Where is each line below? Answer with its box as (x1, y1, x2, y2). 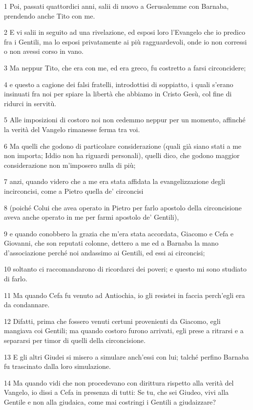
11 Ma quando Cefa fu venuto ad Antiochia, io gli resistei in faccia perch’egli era (4, 290, 245, 300)
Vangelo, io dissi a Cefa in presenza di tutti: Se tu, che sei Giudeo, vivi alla (4, 387, 229, 397)
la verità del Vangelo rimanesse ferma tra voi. (4, 124, 140, 134)
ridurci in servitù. (4, 98, 57, 108)
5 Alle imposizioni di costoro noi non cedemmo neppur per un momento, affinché (4, 114, 246, 125)
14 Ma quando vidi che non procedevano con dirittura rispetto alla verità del (4, 377, 234, 387)
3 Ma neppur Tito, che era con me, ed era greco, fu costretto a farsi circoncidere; (4, 62, 246, 72)
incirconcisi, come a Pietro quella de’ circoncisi (4, 185, 144, 196)
